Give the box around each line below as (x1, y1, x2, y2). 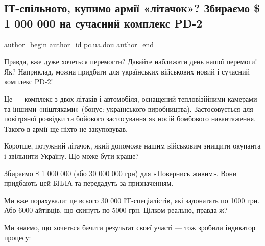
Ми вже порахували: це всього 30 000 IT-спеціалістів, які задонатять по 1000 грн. (4, 194, 260, 205)
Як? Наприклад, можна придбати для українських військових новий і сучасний (4, 66, 250, 77)
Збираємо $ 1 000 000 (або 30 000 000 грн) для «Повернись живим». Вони (4, 167, 237, 178)
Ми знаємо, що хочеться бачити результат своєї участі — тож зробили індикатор (4, 222, 255, 232)
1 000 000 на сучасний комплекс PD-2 (4, 15, 203, 31)
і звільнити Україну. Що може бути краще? (4, 150, 139, 161)
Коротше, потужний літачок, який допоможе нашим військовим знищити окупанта (4, 140, 261, 151)
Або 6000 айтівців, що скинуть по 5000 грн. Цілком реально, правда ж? (4, 205, 228, 215)
